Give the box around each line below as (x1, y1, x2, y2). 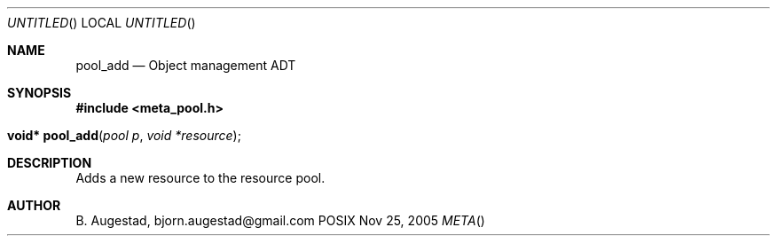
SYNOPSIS (7, 85, 72, 100)
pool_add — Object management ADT (75, 58, 296, 73)
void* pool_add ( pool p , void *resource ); (7, 128, 241, 143)
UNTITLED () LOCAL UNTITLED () (7, 15, 196, 30)
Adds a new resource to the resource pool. (75, 170, 326, 185)
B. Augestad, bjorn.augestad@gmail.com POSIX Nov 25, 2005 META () (75, 213, 485, 228)
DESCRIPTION (7, 155, 92, 170)
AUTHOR (7, 198, 61, 213)
